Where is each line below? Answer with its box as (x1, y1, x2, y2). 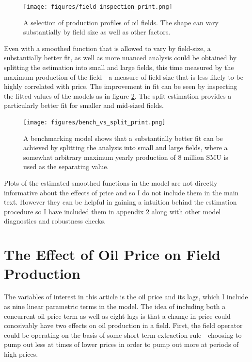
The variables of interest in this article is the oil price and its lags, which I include (4, 292, 248, 302)
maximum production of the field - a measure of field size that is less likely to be (4, 71, 243, 82)
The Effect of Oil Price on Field (4, 244, 220, 264)
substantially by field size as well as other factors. (23, 27, 171, 37)
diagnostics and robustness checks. (4, 216, 106, 226)
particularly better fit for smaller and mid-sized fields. (4, 100, 164, 110)
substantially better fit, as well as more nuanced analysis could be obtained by (4, 52, 237, 63)
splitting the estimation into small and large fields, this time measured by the (4, 62, 234, 72)
